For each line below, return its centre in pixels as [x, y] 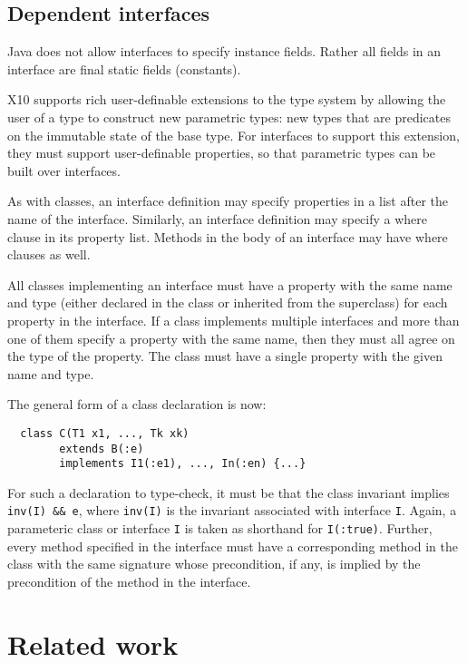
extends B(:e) [102, 448]
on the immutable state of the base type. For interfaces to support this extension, [233, 135]
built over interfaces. [64, 170]
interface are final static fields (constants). [124, 68]
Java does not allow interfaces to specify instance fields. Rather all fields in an [224, 51]
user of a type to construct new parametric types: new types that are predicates [229, 117]
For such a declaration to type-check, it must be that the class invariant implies [229, 492]
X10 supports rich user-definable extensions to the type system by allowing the [227, 99]
